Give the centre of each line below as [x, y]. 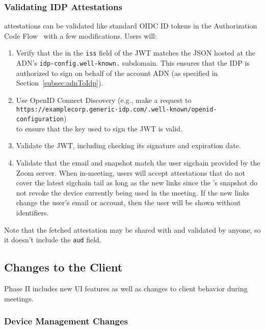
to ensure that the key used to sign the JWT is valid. [99, 128]
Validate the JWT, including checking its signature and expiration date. [128, 145]
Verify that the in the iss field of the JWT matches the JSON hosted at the [136, 53]
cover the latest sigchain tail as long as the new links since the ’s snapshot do [137, 183]
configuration [40, 119]
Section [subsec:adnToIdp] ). [60, 83]
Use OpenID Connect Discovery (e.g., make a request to [104, 100]
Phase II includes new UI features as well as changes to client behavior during [126, 288]
